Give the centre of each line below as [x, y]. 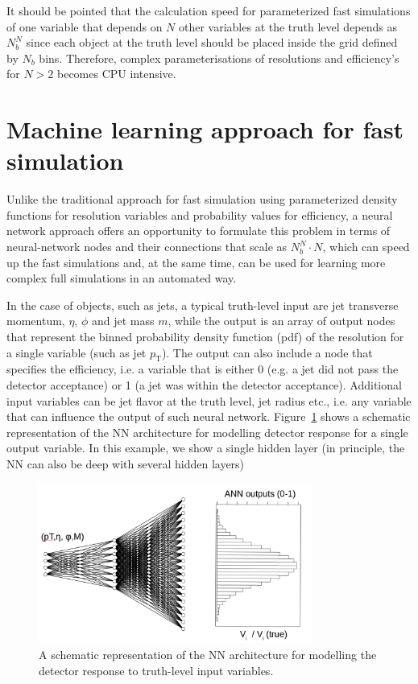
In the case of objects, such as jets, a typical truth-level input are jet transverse [203, 305]
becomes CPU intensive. [117, 74]
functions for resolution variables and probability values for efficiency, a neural [200, 214]
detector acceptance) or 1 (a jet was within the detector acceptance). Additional [204, 385]
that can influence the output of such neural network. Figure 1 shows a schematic [209, 416]
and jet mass [123, 321]
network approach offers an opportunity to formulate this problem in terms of [199, 231]
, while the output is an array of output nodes [281, 321]
